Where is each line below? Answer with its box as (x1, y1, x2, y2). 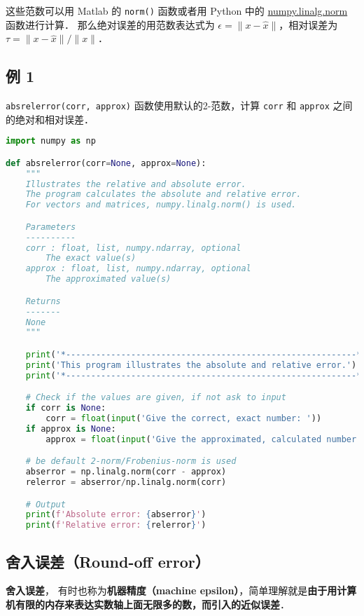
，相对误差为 (279, 17, 338, 32)
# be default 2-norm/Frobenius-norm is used (25, 456, 237, 467)
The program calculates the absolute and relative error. (25, 189, 302, 200)
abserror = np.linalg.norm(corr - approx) (25, 467, 227, 477)
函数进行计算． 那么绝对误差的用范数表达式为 (6, 17, 215, 32)
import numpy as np (6, 136, 96, 146)
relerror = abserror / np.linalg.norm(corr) (25, 477, 227, 487)
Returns (25, 296, 61, 306)
